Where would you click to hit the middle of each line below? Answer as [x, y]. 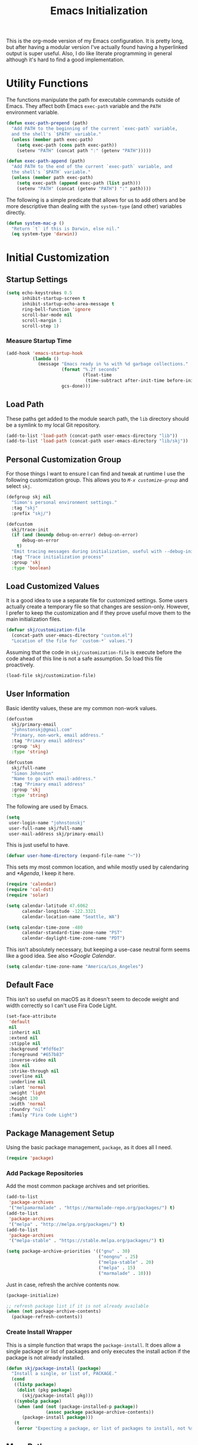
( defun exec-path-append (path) [46, 161]
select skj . [19, 486]
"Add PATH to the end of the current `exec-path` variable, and [92, 167]
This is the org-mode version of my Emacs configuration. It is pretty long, [95, 41]
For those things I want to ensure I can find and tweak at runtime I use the [95, 474]
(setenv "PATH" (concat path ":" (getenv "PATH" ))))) [84, 151]
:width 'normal [27, 1104]
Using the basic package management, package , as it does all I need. [89, 1147]
